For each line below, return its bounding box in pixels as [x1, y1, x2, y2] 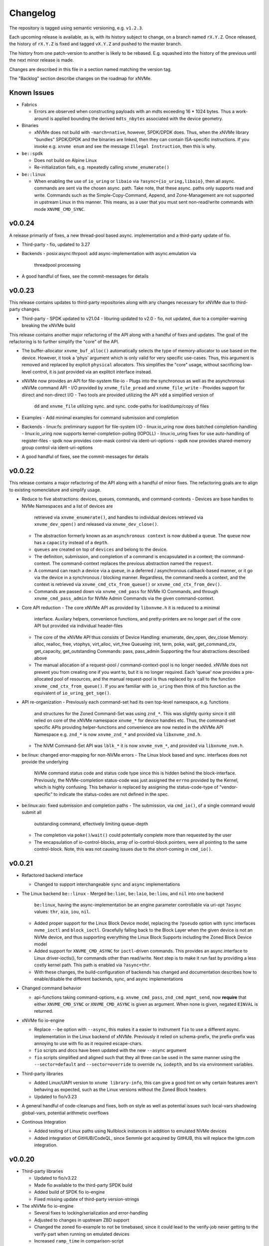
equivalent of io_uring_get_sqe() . [34, 690, 111, 696]
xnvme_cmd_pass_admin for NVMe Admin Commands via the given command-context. [34, 596, 215, 602]
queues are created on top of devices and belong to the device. [34, 546, 168, 553]
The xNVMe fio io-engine [21, 1203, 74, 1209]
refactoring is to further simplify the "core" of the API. [9, 338, 120, 344]
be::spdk [21, 151, 43, 156]
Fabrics [21, 101, 37, 107]
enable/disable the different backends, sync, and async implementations [34, 976, 184, 982]
